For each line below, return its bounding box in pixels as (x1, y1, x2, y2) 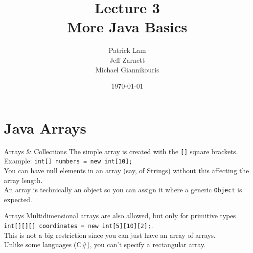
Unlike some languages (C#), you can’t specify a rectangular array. (4, 239, 206, 250)
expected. (4, 194, 32, 204)
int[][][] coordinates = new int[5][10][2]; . (4, 220, 153, 230)
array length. (4, 175, 43, 185)
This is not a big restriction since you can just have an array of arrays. (4, 230, 216, 240)
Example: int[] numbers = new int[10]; (4, 156, 133, 166)
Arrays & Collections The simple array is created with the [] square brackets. (4, 146, 238, 156)
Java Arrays (4, 117, 87, 138)
